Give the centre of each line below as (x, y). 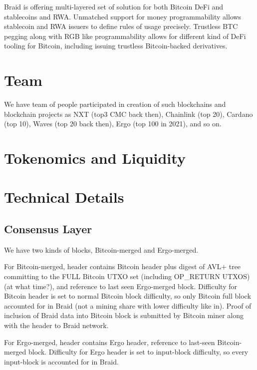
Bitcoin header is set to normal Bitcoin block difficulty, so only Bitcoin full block (128, 296)
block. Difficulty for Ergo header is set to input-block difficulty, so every (138, 352)
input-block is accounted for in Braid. (61, 361)
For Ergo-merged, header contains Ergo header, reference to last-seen (110, 342)
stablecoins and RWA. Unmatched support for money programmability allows (123, 16)
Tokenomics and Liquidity (95, 158)
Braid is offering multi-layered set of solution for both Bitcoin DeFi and (114, 6)
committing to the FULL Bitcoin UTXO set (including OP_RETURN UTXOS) (127, 276)
